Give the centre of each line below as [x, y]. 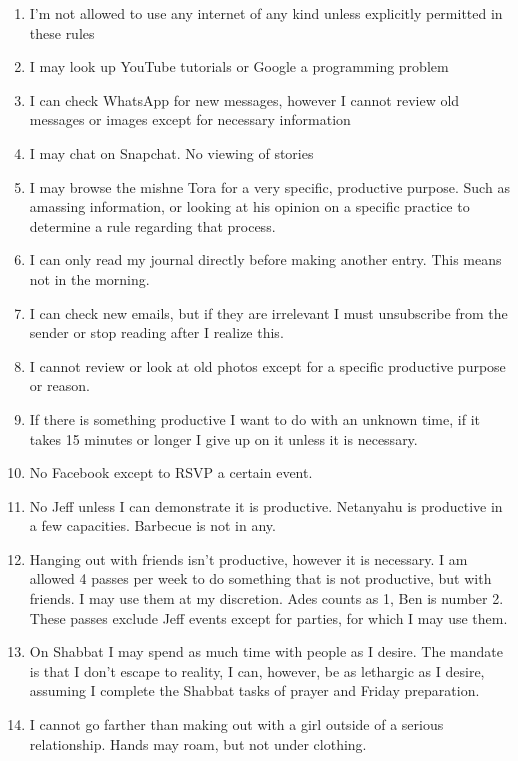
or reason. [59, 385]
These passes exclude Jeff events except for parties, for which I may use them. [268, 617]
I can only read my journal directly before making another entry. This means [265, 259]
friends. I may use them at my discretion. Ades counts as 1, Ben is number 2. [266, 598]
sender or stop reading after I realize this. [156, 332]
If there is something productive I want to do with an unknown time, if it [254, 418]
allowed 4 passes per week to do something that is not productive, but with [260, 578]
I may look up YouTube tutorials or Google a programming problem [239, 66]
